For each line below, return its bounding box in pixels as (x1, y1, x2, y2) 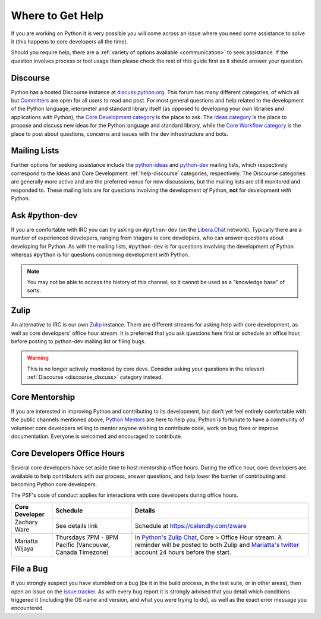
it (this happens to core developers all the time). (11, 38, 128, 45)
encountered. (11, 605, 44, 612)
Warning (27, 354, 49, 362)
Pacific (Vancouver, (55, 540, 110, 549)
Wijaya (14, 544, 34, 552)
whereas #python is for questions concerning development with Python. (11, 251, 190, 259)
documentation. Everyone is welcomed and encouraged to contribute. (11, 433, 182, 440)
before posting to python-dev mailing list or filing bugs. (11, 337, 146, 345)
